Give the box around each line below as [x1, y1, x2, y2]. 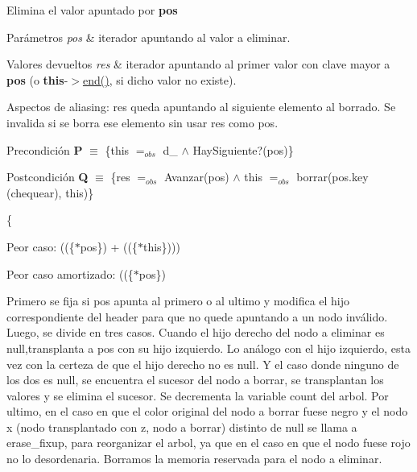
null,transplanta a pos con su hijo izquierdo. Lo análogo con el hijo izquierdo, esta [6, 339, 411, 356]
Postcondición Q [6, 168, 89, 185]
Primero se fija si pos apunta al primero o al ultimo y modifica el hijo [6, 292, 350, 309]
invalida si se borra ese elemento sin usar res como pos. [6, 114, 279, 130]
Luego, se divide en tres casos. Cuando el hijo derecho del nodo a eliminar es [6, 324, 385, 341]
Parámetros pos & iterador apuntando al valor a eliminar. [6, 28, 291, 45]
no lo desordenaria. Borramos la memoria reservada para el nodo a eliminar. [6, 450, 382, 467]
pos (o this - [6, 71, 68, 88]
